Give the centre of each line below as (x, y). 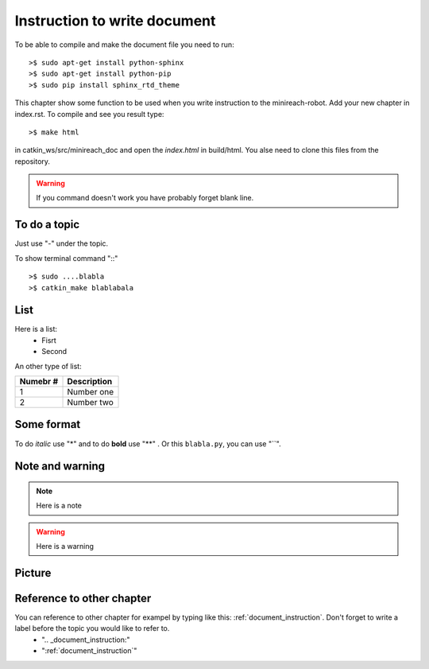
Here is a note (59, 506)
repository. (33, 161)
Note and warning (60, 467)
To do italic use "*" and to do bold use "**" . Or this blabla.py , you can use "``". (148, 443)
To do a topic (47, 225)
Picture (33, 573)
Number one (91, 392)
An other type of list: (48, 366)
